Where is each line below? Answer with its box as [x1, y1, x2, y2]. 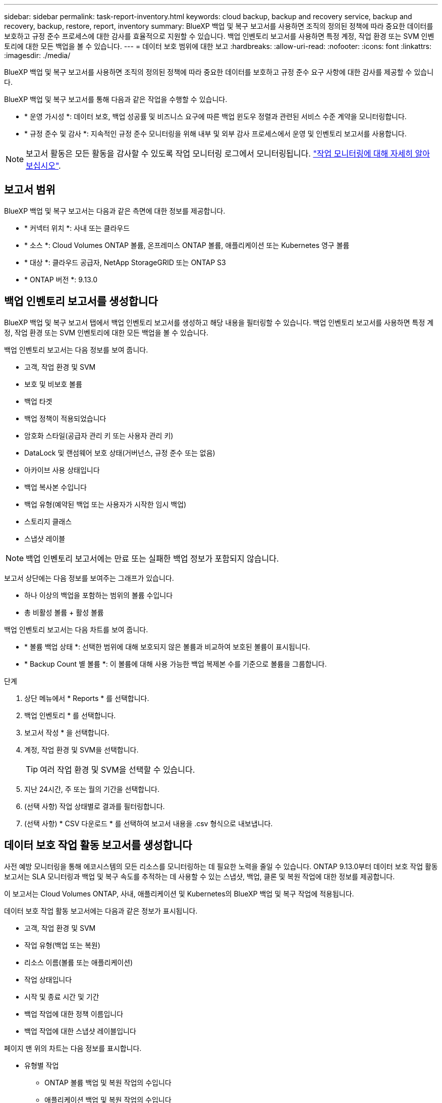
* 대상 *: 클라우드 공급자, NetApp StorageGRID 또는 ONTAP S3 [24, 258, 226, 267]
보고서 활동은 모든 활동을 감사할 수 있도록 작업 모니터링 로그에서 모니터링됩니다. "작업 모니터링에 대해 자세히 [26, 148, 413, 159]
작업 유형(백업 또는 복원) [24, 940, 100, 949]
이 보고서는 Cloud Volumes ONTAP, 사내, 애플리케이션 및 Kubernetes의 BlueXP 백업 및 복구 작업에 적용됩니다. [4, 889, 354, 898]
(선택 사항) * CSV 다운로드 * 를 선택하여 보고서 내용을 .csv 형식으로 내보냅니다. [24, 819, 273, 828]
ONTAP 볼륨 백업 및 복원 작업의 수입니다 [44, 1078, 172, 1087]
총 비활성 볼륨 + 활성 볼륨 [24, 608, 104, 617]
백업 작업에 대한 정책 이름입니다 [24, 1009, 124, 1018]
